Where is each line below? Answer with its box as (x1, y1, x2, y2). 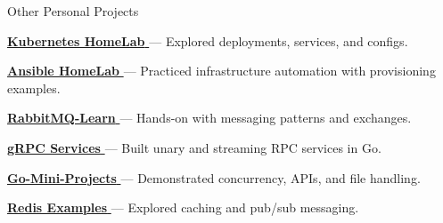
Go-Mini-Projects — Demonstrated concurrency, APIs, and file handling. (7, 168, 421, 187)
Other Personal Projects (7, 2, 139, 20)
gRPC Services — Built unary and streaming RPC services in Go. (7, 138, 381, 156)
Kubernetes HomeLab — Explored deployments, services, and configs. (7, 31, 408, 50)
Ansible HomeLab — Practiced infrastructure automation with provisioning (7, 61, 436, 80)
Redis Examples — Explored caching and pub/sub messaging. (7, 198, 359, 217)
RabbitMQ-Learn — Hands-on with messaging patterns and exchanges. (7, 108, 412, 127)
